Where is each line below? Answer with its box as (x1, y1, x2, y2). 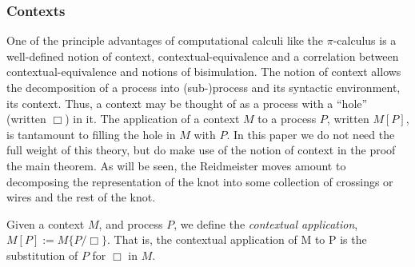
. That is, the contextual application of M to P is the (107, 231, 367, 248)
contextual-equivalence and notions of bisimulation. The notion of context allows (6, 63, 401, 80)
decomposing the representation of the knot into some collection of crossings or (6, 173, 393, 189)
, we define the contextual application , (174, 215, 358, 232)
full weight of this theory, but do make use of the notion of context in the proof (6, 141, 396, 158)
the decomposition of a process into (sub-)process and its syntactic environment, (6, 79, 401, 95)
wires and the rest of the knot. (6, 189, 156, 205)
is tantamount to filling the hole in (6, 126, 176, 142)
